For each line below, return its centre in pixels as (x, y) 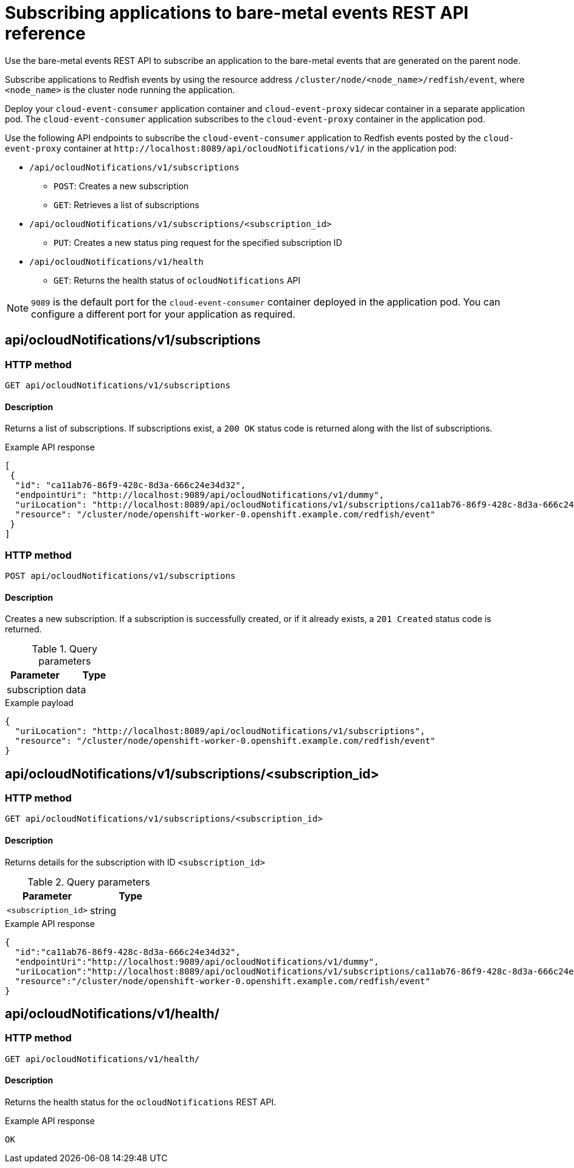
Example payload (39, 703)
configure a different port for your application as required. (163, 314)
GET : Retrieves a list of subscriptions (126, 205)
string (103, 910)
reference (45, 33)
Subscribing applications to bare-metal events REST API (237, 13)
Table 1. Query (65, 649)
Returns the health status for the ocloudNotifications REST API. (140, 1102)
